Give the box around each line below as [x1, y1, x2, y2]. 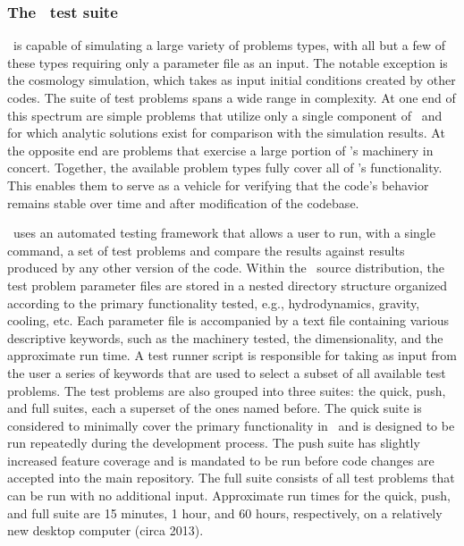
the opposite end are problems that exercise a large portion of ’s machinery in [7, 140, 434, 159]
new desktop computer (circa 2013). [7, 521, 204, 540]
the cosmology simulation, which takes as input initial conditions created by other [7, 71, 456, 89]
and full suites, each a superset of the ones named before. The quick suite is [7, 399, 422, 417]
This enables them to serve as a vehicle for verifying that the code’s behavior [7, 175, 429, 194]
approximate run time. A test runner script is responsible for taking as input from [7, 346, 457, 365]
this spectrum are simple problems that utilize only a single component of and [7, 105, 443, 124]
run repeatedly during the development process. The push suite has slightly [7, 433, 420, 452]
